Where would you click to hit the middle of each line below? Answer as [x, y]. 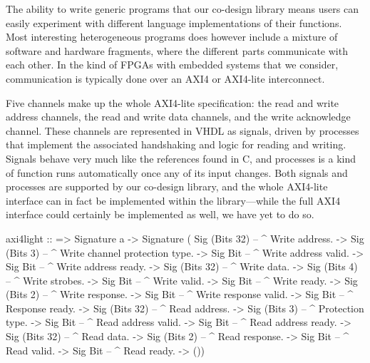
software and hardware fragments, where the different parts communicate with [177, 50]
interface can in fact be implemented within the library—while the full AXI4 [173, 200]
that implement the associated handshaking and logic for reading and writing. [176, 144]
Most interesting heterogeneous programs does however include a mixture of [172, 37]
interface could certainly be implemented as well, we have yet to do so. [160, 214]
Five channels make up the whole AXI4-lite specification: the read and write [173, 102]
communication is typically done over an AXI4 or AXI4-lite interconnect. [165, 78]
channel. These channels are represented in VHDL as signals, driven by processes [183, 130]
